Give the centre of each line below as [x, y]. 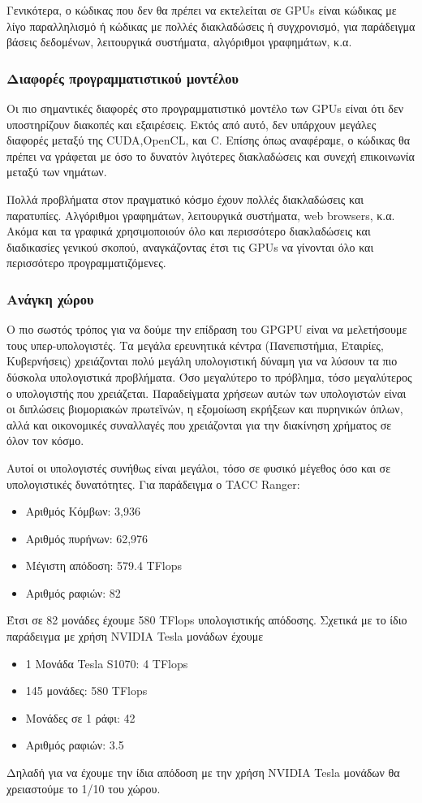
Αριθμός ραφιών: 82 [73, 592]
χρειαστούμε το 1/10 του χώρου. [84, 788]
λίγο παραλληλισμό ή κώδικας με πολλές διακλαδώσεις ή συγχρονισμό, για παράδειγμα [211, 26]
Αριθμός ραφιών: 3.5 [75, 745]
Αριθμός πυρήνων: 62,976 [87, 538]
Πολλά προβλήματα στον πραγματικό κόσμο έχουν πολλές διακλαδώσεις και [185, 199]
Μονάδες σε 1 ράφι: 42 [80, 717]
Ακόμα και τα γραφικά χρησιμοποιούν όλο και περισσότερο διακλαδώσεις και [189, 231]
